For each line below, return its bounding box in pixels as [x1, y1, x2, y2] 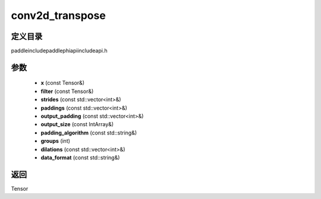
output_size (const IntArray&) [40, 121, 114, 128]
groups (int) [40, 137, 71, 145]
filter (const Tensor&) [40, 88, 94, 95]
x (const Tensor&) [40, 79, 85, 86]
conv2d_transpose [11, 9, 106, 22]
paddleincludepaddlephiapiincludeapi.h [11, 47, 108, 54]
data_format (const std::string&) [40, 154, 120, 161]
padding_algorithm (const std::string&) [40, 129, 137, 136]
